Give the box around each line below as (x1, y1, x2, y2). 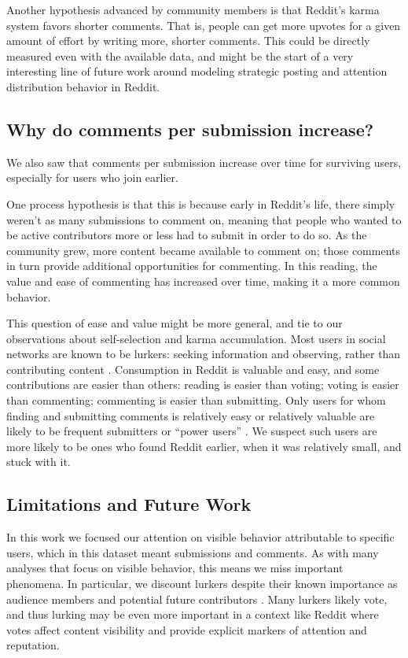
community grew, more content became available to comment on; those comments (6, 242, 401, 258)
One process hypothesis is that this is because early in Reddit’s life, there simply (6, 195, 395, 212)
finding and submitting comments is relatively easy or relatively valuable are (6, 407, 375, 423)
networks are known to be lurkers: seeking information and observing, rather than (6, 346, 401, 362)
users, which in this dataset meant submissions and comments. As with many (6, 544, 379, 560)
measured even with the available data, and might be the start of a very (6, 47, 354, 64)
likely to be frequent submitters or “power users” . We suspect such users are (6, 423, 377, 439)
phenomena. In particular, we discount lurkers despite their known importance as (6, 575, 398, 592)
